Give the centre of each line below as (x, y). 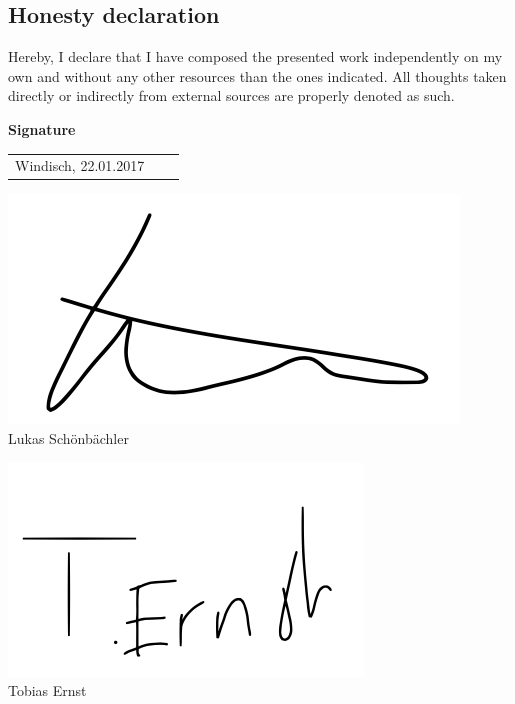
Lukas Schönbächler (68, 438)
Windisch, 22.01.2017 (80, 165)
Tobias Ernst (47, 690)
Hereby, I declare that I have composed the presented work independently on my (255, 56)
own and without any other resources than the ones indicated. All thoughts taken (257, 75)
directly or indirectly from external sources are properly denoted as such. (231, 95)
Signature (42, 128)
